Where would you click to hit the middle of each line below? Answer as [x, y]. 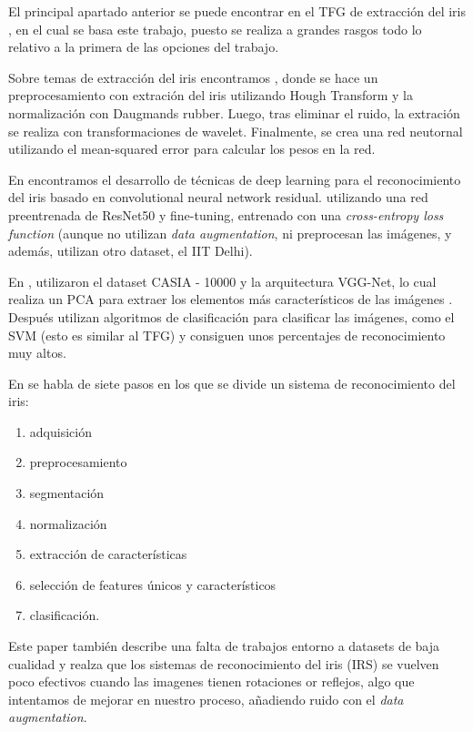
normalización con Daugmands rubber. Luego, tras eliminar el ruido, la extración [234, 112]
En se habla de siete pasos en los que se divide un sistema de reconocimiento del [232, 383]
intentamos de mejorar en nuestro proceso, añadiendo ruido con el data [206, 699]
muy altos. [37, 353]
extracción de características [108, 554]
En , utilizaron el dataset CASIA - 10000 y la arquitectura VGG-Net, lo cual [222, 281]
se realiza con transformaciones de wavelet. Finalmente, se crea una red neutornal [236, 131]
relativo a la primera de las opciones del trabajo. [144, 47]
